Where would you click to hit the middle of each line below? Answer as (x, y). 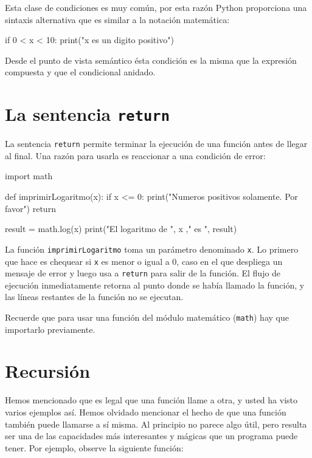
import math (29, 176)
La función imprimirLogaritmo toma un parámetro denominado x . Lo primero (152, 249)
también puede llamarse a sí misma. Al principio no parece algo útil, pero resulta (156, 424)
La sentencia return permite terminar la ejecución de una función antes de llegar (156, 144)
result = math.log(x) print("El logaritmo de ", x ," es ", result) (121, 229)
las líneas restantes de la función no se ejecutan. (94, 297)
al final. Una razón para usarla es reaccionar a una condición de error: (135, 155)
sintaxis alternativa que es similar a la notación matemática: (117, 19)
